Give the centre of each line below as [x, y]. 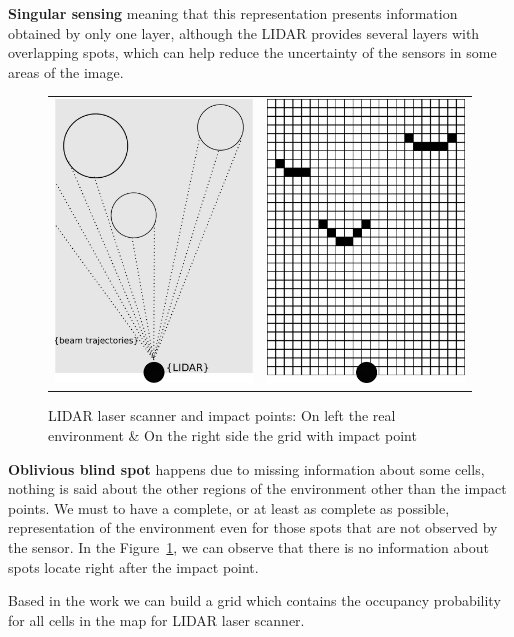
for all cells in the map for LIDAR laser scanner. [156, 619]
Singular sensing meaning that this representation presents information [233, 13]
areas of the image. [66, 71]
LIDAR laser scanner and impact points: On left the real [222, 415]
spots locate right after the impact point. [133, 566]
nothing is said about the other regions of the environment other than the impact [257, 488]
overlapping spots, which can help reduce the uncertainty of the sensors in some [252, 52]
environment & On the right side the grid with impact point [232, 434]
